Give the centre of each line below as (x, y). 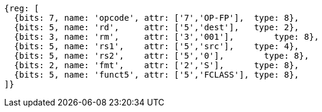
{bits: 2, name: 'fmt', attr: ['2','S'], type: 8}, (157, 65)
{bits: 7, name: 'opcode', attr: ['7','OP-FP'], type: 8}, (157, 18)
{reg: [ (22, 8)
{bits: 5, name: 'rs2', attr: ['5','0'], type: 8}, (162, 56)
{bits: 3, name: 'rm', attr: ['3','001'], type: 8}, (167, 37)
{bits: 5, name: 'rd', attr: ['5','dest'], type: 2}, (157, 27)
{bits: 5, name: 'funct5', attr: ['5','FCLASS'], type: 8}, (157, 75)
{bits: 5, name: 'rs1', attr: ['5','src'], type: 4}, (157, 46)
